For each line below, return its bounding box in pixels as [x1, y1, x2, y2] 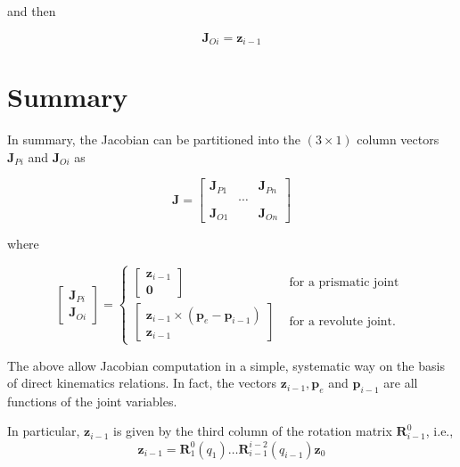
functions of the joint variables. [7, 391, 177, 410]
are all [383, 373, 418, 392]
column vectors [357, 130, 439, 149]
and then [7, 2, 56, 20]
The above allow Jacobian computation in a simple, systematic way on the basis [7, 356, 445, 374]
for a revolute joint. [289, 315, 396, 329]
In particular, [7, 422, 80, 440]
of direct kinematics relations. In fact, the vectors [7, 373, 277, 392]
